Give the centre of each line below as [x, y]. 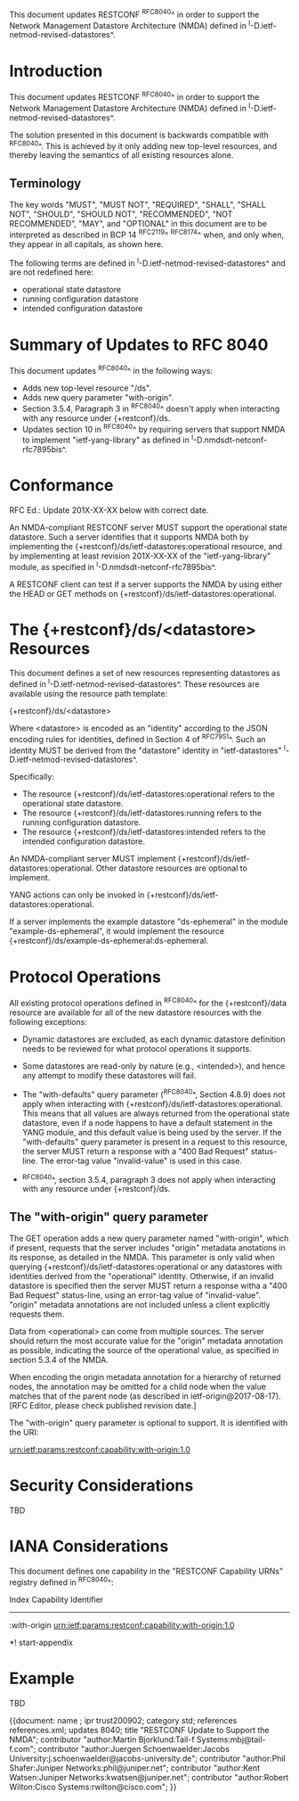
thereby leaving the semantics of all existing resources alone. [121, 155]
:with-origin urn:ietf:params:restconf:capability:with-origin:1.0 [122, 1625]
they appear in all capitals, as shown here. [86, 244]
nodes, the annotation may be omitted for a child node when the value [138, 1387]
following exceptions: [48, 1022]
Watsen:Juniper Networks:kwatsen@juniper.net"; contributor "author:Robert [149, 1777]
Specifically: [32, 777]
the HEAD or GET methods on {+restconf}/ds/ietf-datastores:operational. [143, 593]
